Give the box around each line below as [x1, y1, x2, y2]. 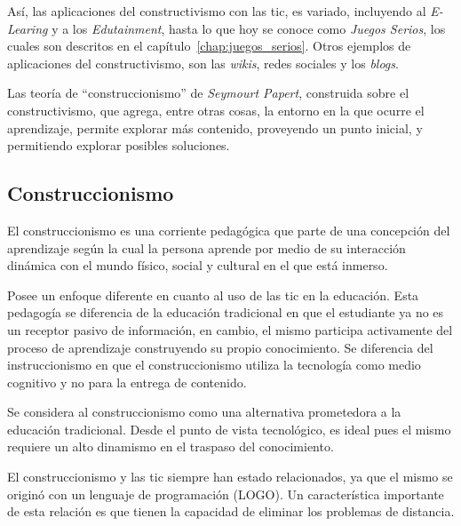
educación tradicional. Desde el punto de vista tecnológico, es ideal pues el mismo [7, 419, 451, 438]
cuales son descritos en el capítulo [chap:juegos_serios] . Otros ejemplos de [7, 36, 411, 55]
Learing [7, 19, 48, 37]
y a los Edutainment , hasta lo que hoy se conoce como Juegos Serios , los [52, 19, 446, 37]
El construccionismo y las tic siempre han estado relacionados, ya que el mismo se [7, 467, 453, 486]
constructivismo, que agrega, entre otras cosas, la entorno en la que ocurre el [7, 100, 425, 119]
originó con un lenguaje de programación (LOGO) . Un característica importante [7, 484, 444, 503]
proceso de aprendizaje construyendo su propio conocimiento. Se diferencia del [7, 338, 433, 356]
